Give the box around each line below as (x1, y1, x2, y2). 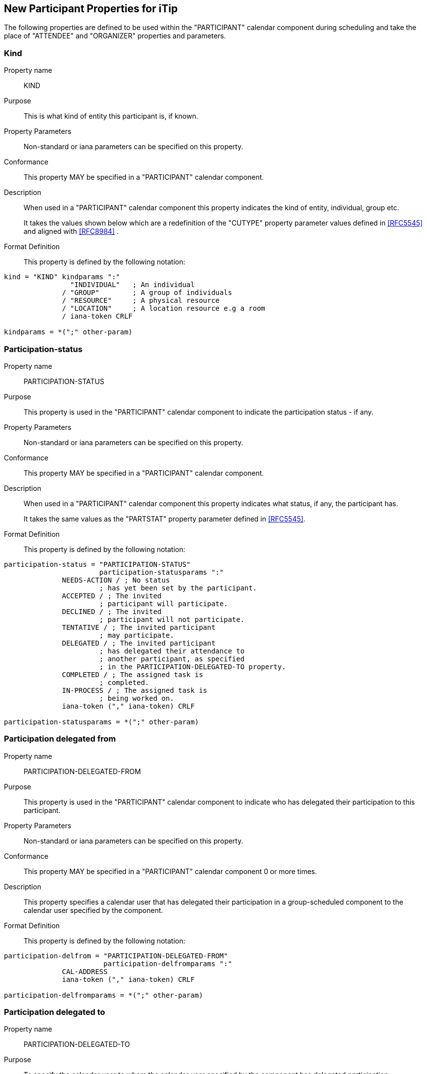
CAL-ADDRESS (62, 967, 108, 976)
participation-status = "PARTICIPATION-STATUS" (4, 560, 191, 568)
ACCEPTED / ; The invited (62, 591, 162, 600)
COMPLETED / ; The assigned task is (62, 670, 203, 679)
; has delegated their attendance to (99, 647, 244, 655)
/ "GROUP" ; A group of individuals (62, 289, 232, 297)
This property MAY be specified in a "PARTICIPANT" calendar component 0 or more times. (24, 867, 317, 876)
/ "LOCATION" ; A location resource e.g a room (62, 304, 266, 313)
